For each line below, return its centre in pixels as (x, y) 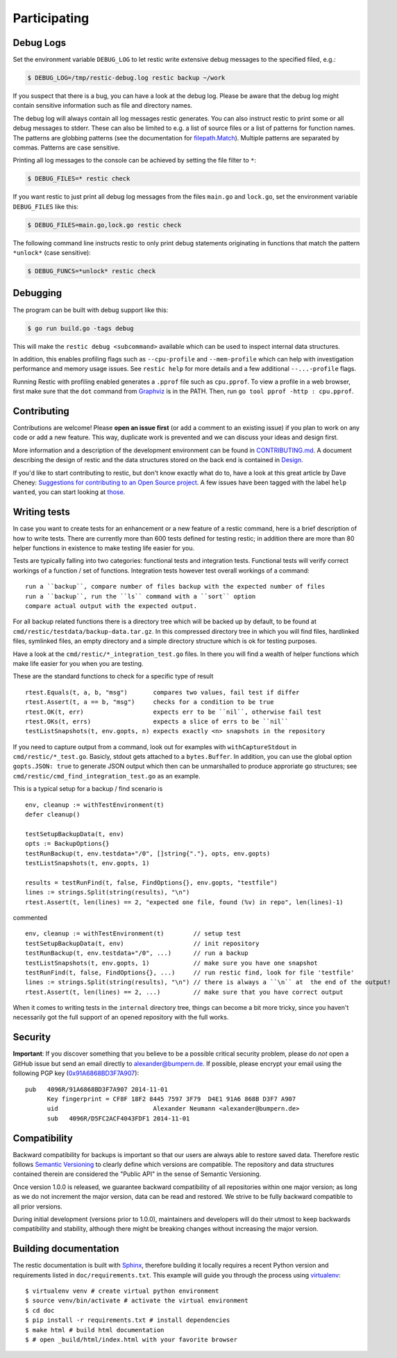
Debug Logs (40, 43)
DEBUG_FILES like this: (46, 206)
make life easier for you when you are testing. (78, 663)
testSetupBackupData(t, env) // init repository (142, 943)
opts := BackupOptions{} (67, 844)
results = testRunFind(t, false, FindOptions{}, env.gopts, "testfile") (151, 882)
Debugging (37, 293)
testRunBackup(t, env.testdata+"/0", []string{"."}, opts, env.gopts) (148, 853)
